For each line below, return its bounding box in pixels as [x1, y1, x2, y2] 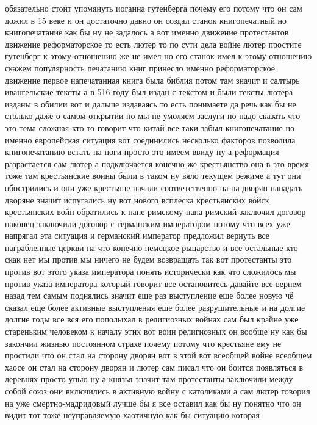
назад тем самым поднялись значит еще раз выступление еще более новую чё [5, 289, 294, 302]
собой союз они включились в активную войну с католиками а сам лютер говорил [5, 385, 310, 397]
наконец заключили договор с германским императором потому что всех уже [5, 217, 290, 230]
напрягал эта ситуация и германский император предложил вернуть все [5, 229, 270, 242]
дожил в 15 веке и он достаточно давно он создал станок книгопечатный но [5, 13, 287, 26]
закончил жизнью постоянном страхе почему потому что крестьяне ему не [5, 336, 282, 349]
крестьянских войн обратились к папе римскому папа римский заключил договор [5, 205, 306, 218]
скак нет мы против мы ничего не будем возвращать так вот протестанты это [5, 253, 292, 266]
